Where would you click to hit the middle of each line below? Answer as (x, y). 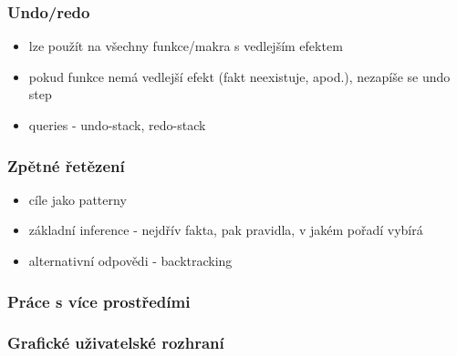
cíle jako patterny (78, 199)
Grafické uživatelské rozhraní (116, 343)
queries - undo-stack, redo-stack (117, 125)
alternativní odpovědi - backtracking (130, 260)
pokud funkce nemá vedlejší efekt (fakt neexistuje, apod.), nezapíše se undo (239, 76)
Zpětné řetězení (66, 165)
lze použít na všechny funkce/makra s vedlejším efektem (186, 46)
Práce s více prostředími (99, 301)
